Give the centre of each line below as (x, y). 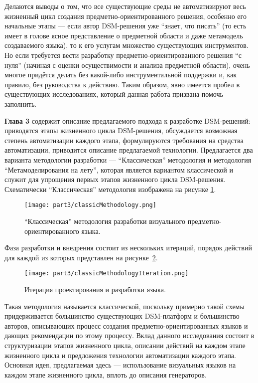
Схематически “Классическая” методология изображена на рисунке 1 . (110, 189)
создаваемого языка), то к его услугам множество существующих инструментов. (127, 45)
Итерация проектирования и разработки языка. (95, 289)
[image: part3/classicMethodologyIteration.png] (107, 274)
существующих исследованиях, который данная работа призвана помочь (114, 94)
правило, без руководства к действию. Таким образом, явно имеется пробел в (122, 84)
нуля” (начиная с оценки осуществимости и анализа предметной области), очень (127, 65)
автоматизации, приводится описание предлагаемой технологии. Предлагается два (129, 150)
